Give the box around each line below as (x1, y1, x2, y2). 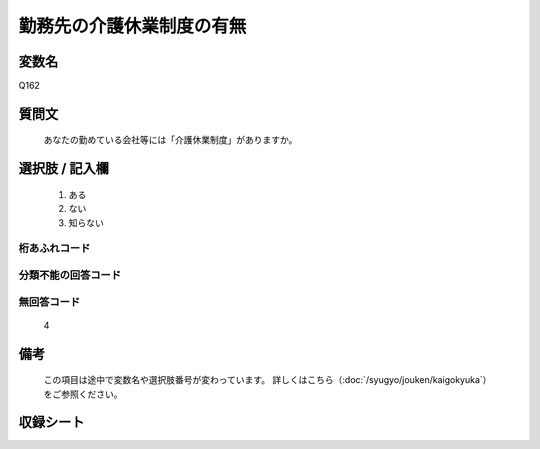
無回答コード (18, 295, 81, 309)
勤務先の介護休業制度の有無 (18, 15, 247, 37)
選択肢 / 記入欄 (18, 160, 110, 177)
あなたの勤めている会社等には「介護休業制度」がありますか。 (43, 134, 298, 146)
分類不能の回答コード (18, 268, 122, 282)
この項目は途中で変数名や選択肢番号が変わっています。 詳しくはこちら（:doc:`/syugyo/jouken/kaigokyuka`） (43, 374, 492, 386)
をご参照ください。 (43, 388, 123, 400)
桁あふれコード (18, 241, 91, 255)
